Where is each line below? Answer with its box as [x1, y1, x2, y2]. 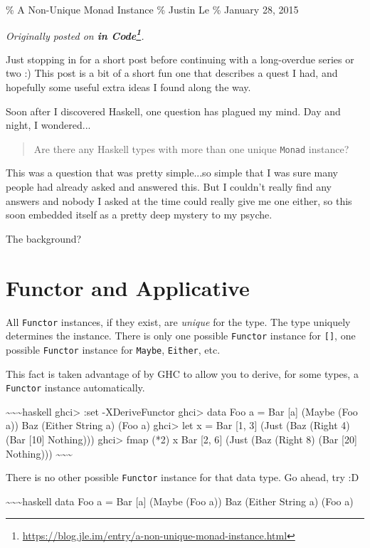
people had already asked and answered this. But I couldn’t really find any [6, 179, 332, 194]
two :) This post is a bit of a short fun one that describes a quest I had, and [6, 65, 338, 80]
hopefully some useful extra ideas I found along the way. [6, 80, 251, 95]
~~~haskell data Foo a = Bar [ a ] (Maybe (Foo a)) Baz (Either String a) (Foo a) [6, 493, 354, 508]
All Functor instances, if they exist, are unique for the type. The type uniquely [6, 314, 351, 329]
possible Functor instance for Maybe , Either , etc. [6, 342, 221, 357]
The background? [6, 231, 82, 246]
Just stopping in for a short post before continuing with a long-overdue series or [6, 51, 354, 66]
